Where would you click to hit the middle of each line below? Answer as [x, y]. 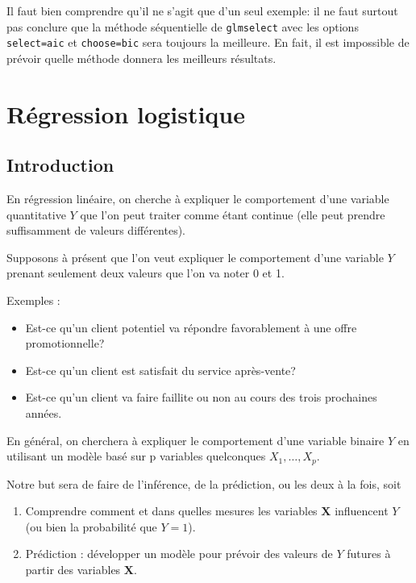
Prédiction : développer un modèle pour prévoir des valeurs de [179, 554]
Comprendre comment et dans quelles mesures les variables [171, 511]
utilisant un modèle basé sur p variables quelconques [136, 456]
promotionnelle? [65, 343]
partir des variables [73, 570]
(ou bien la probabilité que [91, 526]
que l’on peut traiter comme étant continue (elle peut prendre [233, 214]
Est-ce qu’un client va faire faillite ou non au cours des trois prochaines [201, 397]
